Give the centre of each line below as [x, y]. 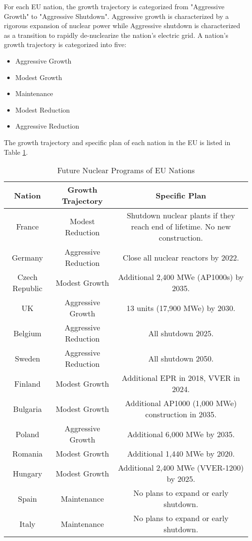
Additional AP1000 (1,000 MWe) [181, 403]
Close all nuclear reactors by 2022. [181, 257]
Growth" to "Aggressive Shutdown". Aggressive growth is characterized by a [117, 16]
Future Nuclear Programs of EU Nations [126, 170]
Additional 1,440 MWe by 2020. [181, 454]
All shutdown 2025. [181, 333]
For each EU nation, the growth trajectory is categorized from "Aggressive [114, 6]
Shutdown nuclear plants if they [181, 215]
